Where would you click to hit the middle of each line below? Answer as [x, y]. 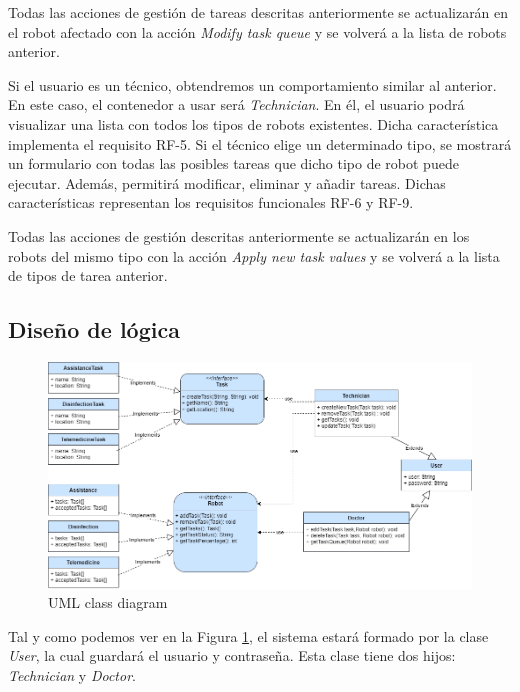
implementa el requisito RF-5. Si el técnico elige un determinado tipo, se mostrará [260, 143]
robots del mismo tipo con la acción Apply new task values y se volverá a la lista [254, 255]
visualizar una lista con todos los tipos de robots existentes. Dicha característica [253, 123]
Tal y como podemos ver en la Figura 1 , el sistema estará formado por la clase [248, 635]
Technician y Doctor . [72, 675]
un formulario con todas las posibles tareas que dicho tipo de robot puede [233, 163]
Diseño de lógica [94, 329]
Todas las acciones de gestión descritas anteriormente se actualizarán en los [239, 235]
